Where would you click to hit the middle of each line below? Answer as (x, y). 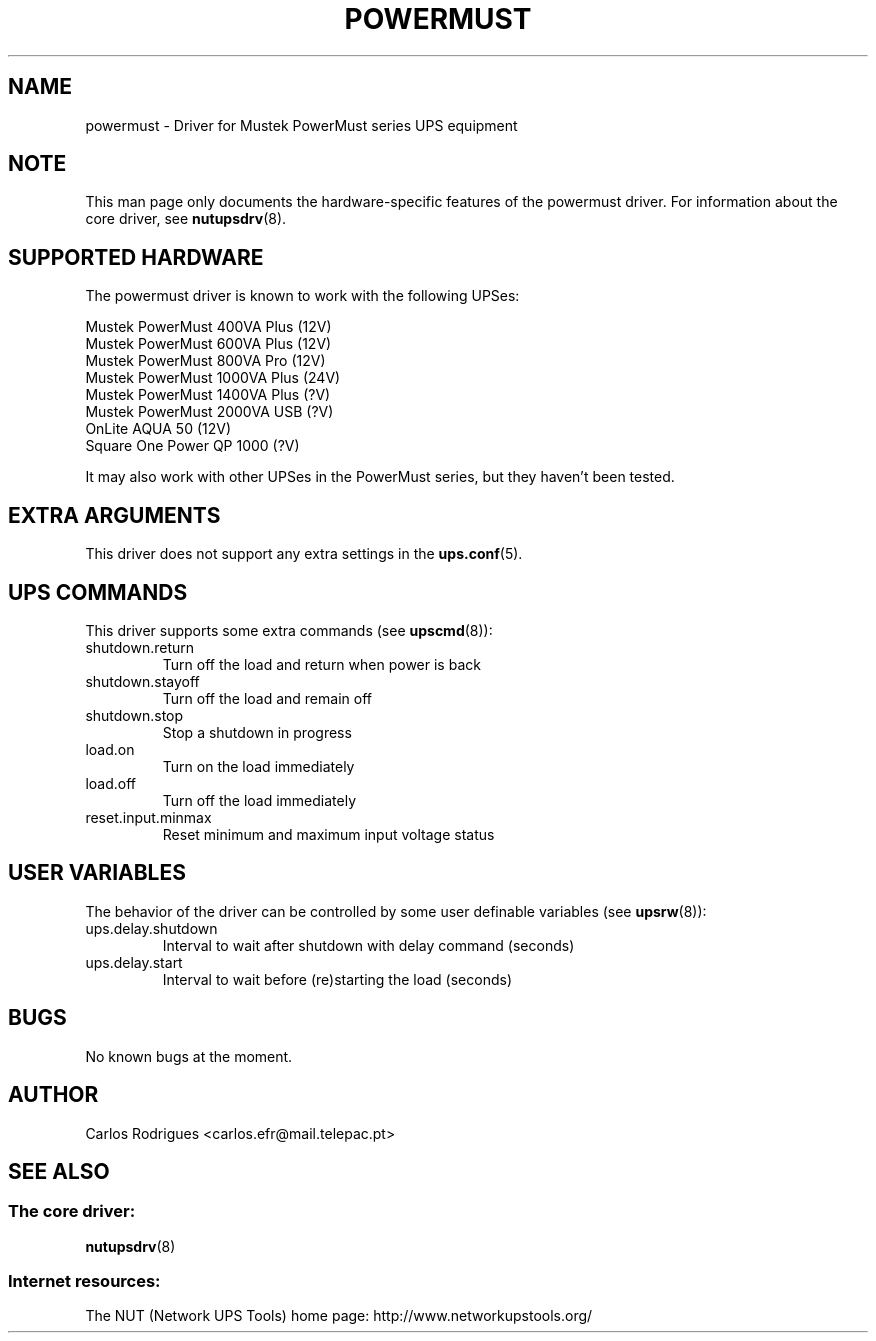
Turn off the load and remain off (267, 698)
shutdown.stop (134, 715)
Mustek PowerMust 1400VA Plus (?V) (208, 395)
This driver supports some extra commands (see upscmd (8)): (289, 630)
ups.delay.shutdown (151, 928)
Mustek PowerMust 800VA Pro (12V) (205, 361)
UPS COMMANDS (98, 592)
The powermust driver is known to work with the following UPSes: (302, 296)
